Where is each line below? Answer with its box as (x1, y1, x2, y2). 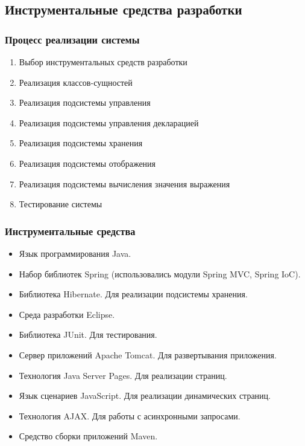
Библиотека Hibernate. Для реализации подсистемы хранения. (19, 288, 248, 300)
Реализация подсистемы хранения (19, 137, 143, 149)
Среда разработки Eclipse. (19, 308, 115, 320)
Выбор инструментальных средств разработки (19, 56, 187, 68)
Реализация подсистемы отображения (19, 157, 156, 169)
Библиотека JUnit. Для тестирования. (19, 328, 157, 341)
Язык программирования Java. (19, 247, 131, 259)
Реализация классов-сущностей (19, 76, 133, 88)
